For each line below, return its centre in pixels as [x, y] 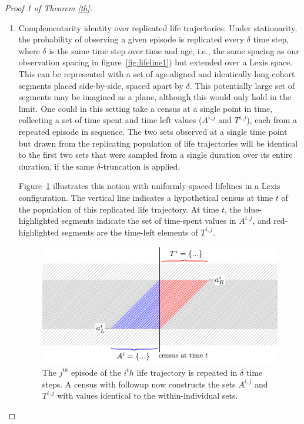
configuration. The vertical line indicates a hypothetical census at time [146, 197]
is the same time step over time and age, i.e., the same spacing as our [174, 50]
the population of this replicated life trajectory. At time [119, 209]
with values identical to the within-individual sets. [148, 395]
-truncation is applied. [140, 166]
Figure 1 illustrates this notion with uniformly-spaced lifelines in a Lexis [149, 186]
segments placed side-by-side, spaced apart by [101, 85]
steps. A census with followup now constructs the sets [139, 384]
